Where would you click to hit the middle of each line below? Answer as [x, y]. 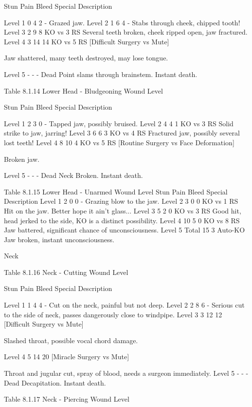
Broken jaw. [22, 159]
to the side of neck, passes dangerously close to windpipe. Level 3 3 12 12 [113, 314]
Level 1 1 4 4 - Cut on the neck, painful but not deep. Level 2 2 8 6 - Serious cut [124, 305]
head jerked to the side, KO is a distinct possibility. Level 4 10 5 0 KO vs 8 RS [122, 220]
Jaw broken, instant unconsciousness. [59, 239]
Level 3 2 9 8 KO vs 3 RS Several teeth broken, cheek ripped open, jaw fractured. [126, 32]
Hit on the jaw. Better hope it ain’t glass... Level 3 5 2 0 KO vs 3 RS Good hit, [123, 210]
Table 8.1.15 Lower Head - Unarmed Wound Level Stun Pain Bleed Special [116, 191]
